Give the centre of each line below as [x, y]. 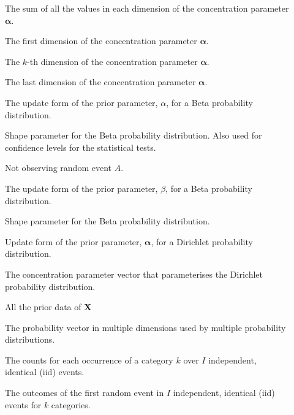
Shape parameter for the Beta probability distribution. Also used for [134, 135]
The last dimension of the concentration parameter [100, 82]
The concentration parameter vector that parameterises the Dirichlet [134, 274]
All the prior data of [43, 307]
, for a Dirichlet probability [202, 241]
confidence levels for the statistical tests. [81, 147]
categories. [71, 404]
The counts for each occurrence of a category [89, 360]
